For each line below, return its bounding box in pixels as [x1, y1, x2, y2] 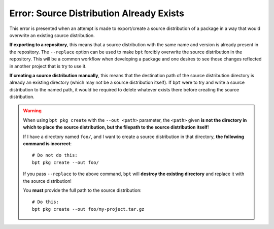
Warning [23, 108, 42, 114]
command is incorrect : [23, 141, 72, 147]
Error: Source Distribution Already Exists [9, 8, 185, 19]
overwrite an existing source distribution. [9, 32, 95, 38]
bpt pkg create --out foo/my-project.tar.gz [32, 206, 145, 212]
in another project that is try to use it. [9, 63, 87, 69]
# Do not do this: [32, 152, 78, 158]
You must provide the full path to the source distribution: [23, 187, 142, 193]
